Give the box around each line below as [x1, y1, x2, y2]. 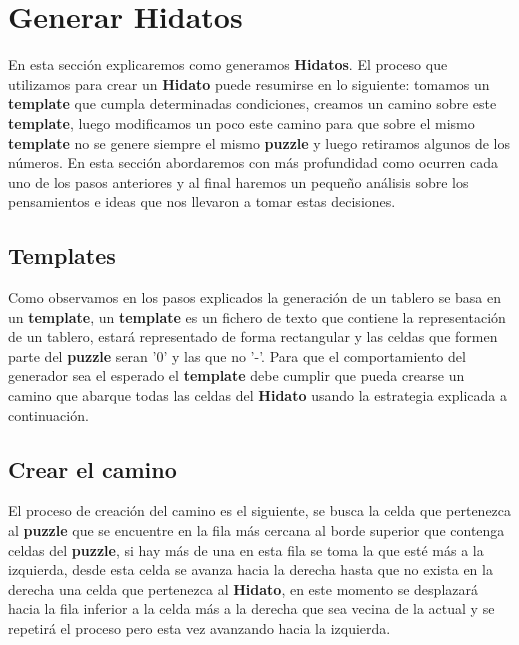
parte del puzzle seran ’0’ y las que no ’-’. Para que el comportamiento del [8, 345, 466, 366]
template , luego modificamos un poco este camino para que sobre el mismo [8, 112, 475, 133]
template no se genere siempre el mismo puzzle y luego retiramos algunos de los [8, 132, 511, 153]
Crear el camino [8, 453, 177, 484]
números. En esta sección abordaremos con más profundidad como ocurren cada [8, 152, 499, 173]
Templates [8, 240, 116, 271]
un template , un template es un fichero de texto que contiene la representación [8, 306, 506, 327]
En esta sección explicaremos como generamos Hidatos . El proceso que [8, 54, 448, 75]
